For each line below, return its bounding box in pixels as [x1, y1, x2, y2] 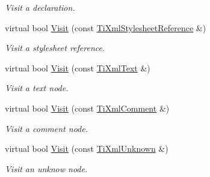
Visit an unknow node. [5, 162, 88, 175]
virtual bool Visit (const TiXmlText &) [5, 61, 150, 74]
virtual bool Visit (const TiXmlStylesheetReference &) [5, 21, 206, 34]
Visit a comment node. [5, 122, 88, 134]
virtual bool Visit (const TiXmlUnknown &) [5, 142, 168, 155]
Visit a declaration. [5, 1, 75, 13]
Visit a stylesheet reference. [5, 41, 105, 54]
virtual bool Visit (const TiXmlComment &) [5, 101, 170, 114]
